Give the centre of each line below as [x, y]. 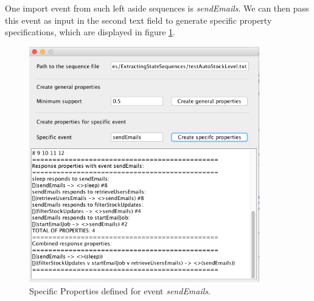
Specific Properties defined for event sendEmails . [120, 290]
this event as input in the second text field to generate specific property [138, 20]
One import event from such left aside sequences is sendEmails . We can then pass [157, 8]
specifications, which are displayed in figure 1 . [90, 32]
